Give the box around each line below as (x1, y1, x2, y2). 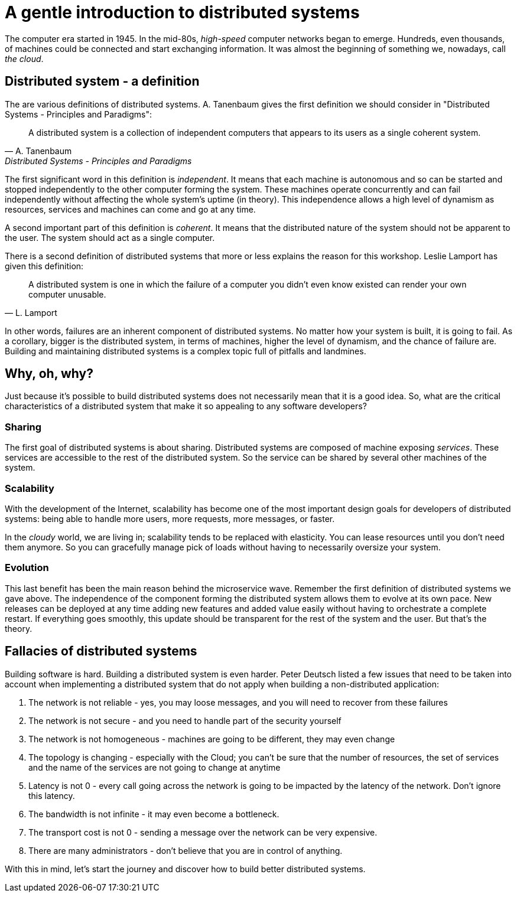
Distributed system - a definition (5, 74, 200, 89)
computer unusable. (28, 289, 106, 299)
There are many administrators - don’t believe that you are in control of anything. (28, 845, 343, 856)
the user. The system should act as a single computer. (5, 232, 215, 243)
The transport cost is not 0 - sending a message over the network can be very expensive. (28, 827, 378, 837)
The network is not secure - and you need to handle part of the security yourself (28, 715, 342, 726)
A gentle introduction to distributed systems (5, 2, 360, 22)
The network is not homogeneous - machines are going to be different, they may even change (28, 733, 395, 744)
